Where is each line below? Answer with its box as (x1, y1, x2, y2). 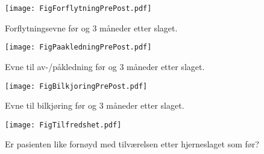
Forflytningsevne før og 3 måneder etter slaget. (5, 21, 178, 34)
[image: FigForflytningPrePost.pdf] (5, 4, 152, 13)
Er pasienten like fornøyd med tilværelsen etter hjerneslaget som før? (5, 138, 259, 150)
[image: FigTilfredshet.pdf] (5, 120, 122, 129)
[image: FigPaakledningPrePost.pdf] (5, 43, 152, 52)
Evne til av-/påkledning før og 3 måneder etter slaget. (5, 60, 205, 72)
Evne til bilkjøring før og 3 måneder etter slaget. (5, 99, 184, 112)
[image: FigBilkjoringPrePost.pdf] (5, 82, 148, 91)
